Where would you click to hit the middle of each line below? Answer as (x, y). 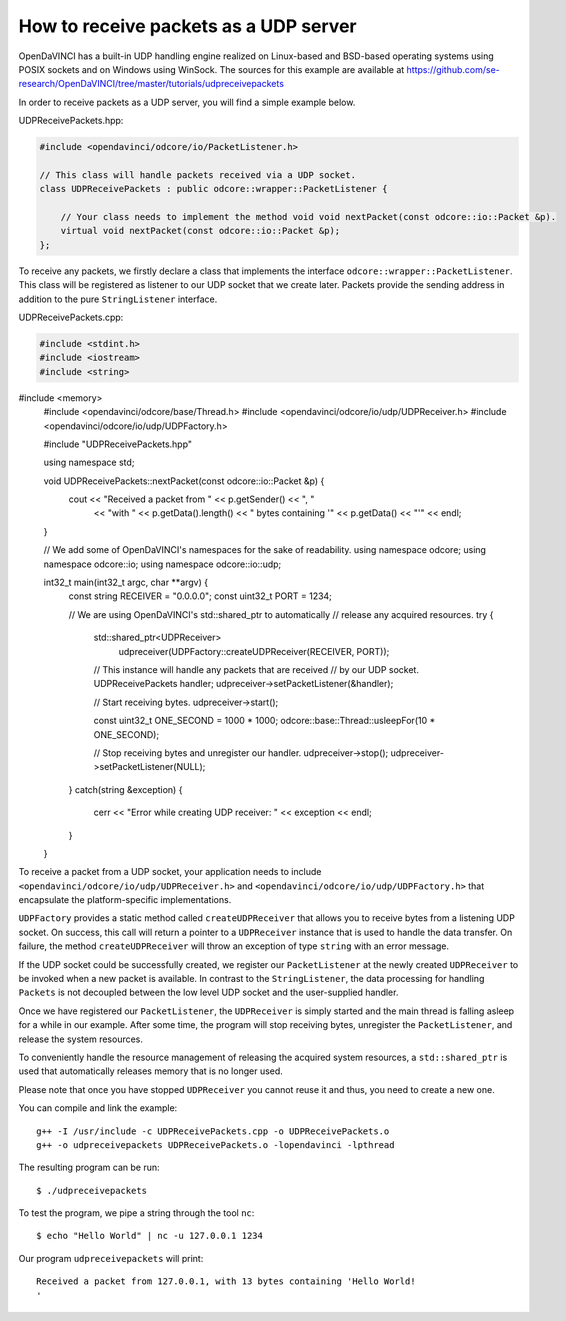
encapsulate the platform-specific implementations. (125, 900)
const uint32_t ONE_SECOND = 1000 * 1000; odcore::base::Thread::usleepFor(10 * (264, 721)
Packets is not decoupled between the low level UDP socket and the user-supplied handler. (208, 992)
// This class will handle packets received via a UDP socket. (198, 174)
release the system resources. (81, 1039)
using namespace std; (89, 462)
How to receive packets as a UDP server (187, 26)
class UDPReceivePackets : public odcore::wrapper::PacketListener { (213, 189)
